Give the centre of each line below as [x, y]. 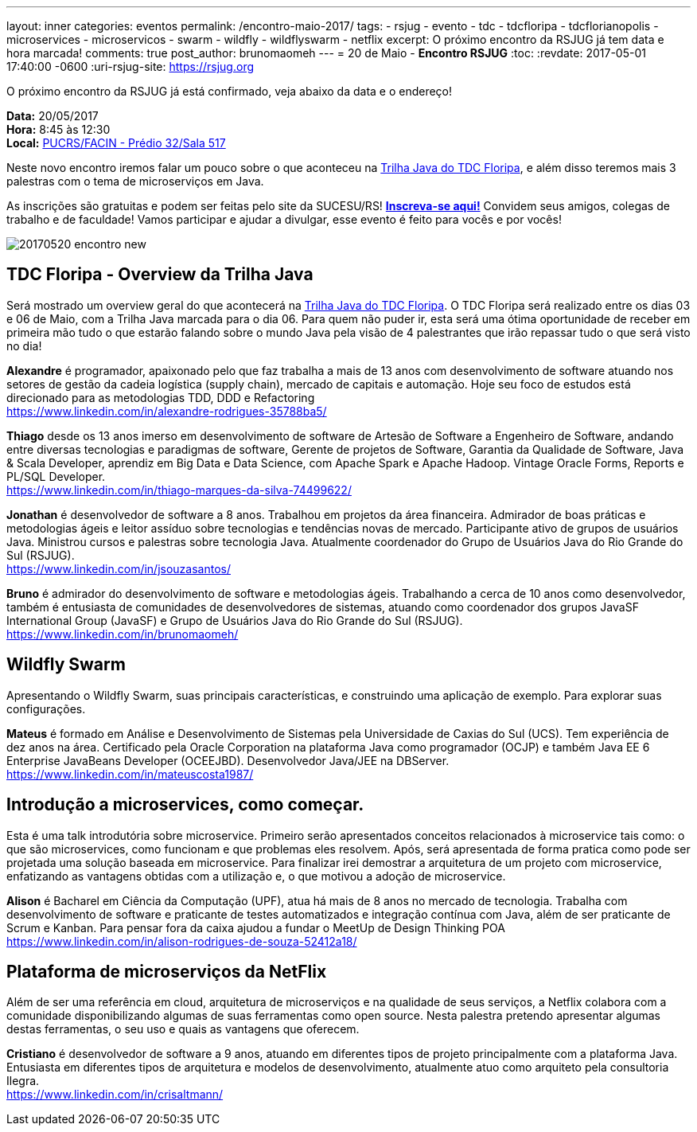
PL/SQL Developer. [56, 476]
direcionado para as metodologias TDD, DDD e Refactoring [161, 397]
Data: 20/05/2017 [53, 116]
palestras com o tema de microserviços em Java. [135, 181]
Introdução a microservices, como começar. [185, 805]
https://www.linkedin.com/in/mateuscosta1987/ [130, 774]
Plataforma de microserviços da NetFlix [167, 971]
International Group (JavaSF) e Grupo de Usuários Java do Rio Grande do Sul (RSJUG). [235, 620]
